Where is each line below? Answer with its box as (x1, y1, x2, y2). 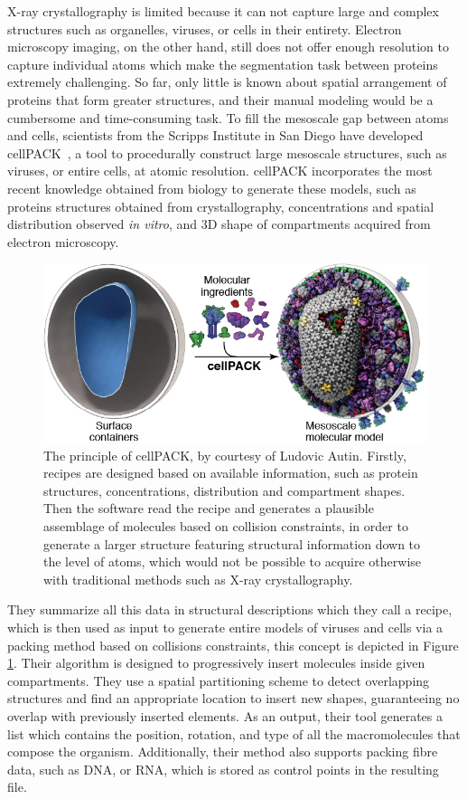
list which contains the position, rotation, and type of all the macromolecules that (7, 724, 461, 743)
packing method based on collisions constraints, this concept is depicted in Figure (7, 635, 459, 654)
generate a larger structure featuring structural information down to (43, 534, 421, 553)
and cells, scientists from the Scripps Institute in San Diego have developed (7, 126, 424, 145)
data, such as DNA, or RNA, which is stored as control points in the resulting (7, 759, 439, 778)
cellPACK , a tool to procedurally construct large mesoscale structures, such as (7, 143, 447, 162)
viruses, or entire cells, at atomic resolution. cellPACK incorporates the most (7, 161, 433, 180)
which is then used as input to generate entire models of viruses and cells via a (7, 618, 444, 637)
